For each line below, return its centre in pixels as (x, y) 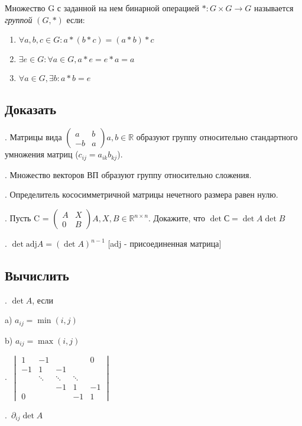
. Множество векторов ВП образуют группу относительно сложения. (128, 174)
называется (274, 8)
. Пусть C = (27, 218)
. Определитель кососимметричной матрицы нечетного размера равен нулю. (142, 194)
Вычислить (37, 275)
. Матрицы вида (33, 137)
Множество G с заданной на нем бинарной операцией (102, 8)
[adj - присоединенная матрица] (165, 243)
